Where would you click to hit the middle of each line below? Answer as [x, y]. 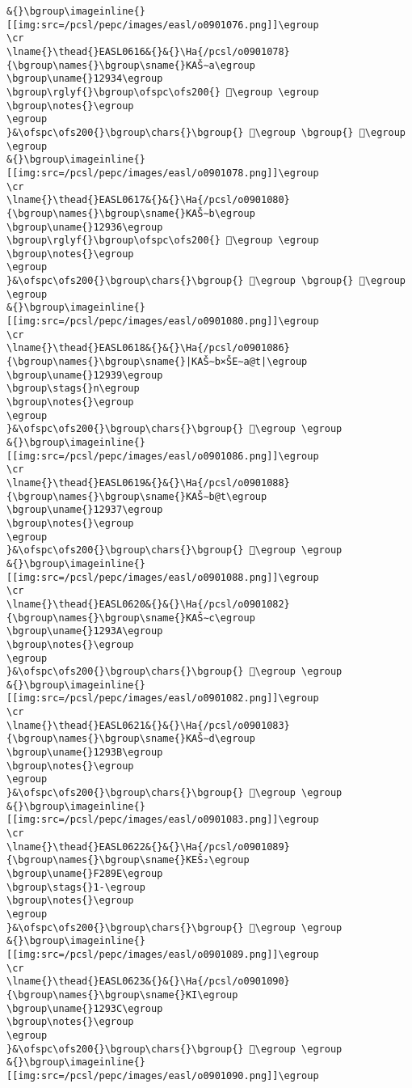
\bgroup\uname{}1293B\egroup [85, 753]
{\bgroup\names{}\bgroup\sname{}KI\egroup [122, 995]
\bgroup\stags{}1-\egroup [76, 887]
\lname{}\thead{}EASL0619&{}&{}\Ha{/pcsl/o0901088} [148, 483]
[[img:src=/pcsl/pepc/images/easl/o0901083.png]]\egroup [163, 820]
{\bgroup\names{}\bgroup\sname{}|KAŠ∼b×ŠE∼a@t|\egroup [157, 362]
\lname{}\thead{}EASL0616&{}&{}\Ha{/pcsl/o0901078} [148, 51]
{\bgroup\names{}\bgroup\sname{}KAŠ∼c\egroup [131, 618]
